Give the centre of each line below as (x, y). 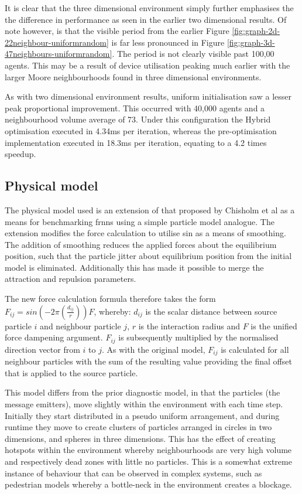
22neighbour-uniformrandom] (57, 42)
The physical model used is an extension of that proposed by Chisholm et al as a (150, 209)
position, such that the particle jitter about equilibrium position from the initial (148, 256)
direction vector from (42, 349)
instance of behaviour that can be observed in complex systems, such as (133, 473)
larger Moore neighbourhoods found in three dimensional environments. (133, 76)
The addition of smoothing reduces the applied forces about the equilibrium (141, 244)
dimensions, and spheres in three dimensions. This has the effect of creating (140, 438)
